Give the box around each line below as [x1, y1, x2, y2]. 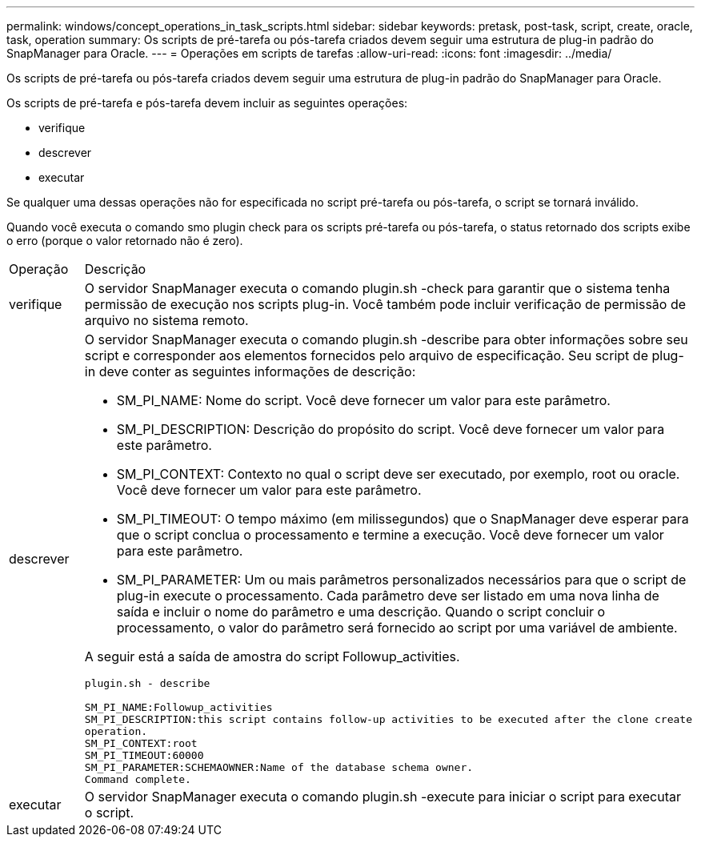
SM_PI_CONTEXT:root [84, 737, 198, 749]
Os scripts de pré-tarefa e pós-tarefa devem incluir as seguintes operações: [6, 96, 408, 110]
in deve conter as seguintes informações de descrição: [84, 363, 416, 379]
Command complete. [84, 773, 191, 785]
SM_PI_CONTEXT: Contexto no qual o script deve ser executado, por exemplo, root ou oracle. [116, 466, 680, 482]
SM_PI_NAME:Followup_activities [84, 701, 273, 713]
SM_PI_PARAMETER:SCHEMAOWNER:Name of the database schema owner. [84, 761, 474, 773]
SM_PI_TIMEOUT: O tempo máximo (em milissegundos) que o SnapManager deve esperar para [116, 511, 689, 527]
